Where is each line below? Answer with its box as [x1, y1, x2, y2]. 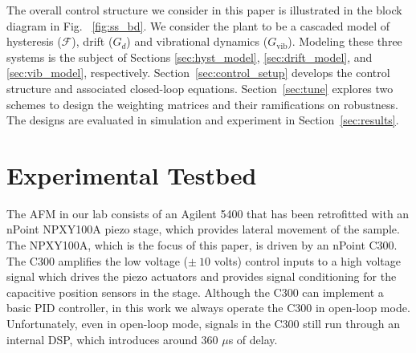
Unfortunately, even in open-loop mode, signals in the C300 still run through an [6, 315, 401, 332]
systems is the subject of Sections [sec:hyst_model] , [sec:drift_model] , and [6, 48, 373, 65]
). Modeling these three [288, 33, 402, 50]
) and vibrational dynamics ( [126, 33, 268, 50]
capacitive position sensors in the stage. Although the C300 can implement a [6, 283, 384, 300]
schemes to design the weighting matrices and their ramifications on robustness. [6, 95, 399, 112]
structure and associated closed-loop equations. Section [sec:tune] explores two [6, 79, 394, 96]
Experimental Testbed [6, 158, 257, 191]
